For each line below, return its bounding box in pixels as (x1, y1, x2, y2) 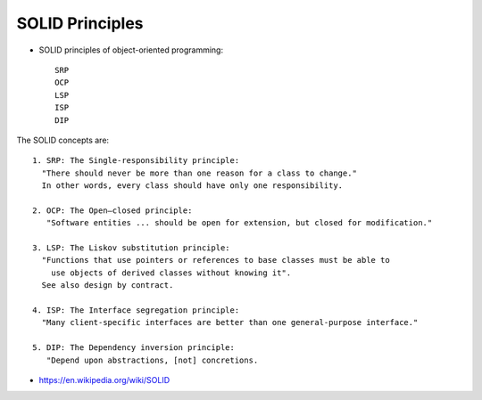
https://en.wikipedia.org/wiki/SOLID (38, 374, 170, 385)
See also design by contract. (41, 281, 174, 290)
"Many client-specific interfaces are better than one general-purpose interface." (41, 317, 419, 328)
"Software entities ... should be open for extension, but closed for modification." (46, 218, 433, 228)
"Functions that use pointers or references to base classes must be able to (41, 255, 390, 265)
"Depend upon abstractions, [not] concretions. (46, 355, 259, 365)
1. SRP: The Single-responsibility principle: (32, 156, 240, 166)
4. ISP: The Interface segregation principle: (32, 305, 240, 315)
